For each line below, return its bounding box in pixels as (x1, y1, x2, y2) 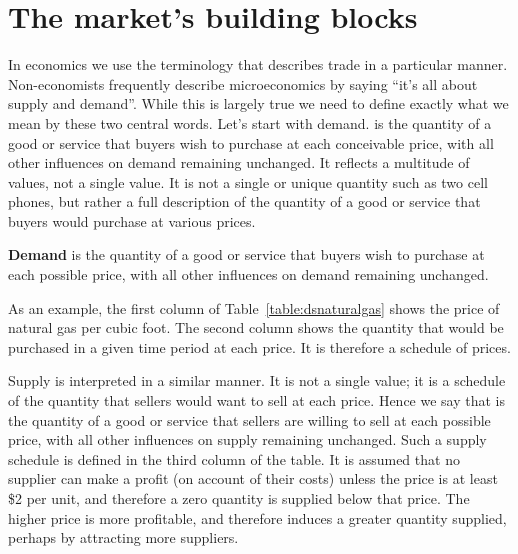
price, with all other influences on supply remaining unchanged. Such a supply (8, 429, 487, 450)
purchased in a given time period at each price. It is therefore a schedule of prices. (8, 336, 511, 357)
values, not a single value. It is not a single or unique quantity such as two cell (8, 171, 488, 192)
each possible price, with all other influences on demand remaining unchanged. (8, 264, 489, 285)
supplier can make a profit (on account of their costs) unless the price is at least (8, 468, 498, 489)
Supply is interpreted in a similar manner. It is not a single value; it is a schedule (8, 370, 506, 391)
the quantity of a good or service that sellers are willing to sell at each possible (8, 409, 491, 430)
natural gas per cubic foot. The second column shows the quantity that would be (8, 317, 504, 338)
